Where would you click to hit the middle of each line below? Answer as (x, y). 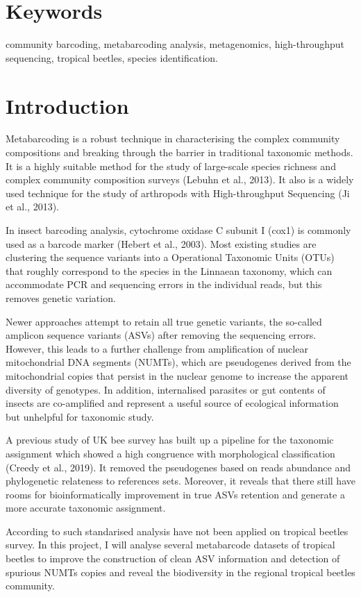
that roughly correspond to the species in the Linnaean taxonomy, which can (169, 270)
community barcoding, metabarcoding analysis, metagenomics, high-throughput (175, 44)
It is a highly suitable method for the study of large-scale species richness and (171, 166)
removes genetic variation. (61, 297)
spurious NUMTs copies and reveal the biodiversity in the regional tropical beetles (180, 572)
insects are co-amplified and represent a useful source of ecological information (172, 403)
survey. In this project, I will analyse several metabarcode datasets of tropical (170, 545)
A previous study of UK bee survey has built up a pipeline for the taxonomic (170, 440)
